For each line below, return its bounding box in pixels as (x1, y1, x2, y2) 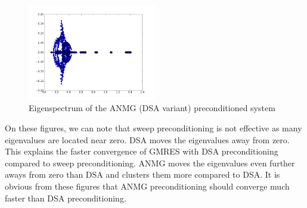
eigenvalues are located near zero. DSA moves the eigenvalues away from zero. (5, 133, 290, 146)
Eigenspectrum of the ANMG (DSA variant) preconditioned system (29, 102, 275, 114)
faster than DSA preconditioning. (5, 191, 126, 204)
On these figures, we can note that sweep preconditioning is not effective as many (5, 121, 302, 134)
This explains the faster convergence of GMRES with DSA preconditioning (5, 145, 278, 157)
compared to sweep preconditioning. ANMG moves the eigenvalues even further (5, 156, 295, 169)
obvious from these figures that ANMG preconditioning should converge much (5, 179, 290, 192)
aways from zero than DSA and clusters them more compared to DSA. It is (5, 168, 280, 181)
